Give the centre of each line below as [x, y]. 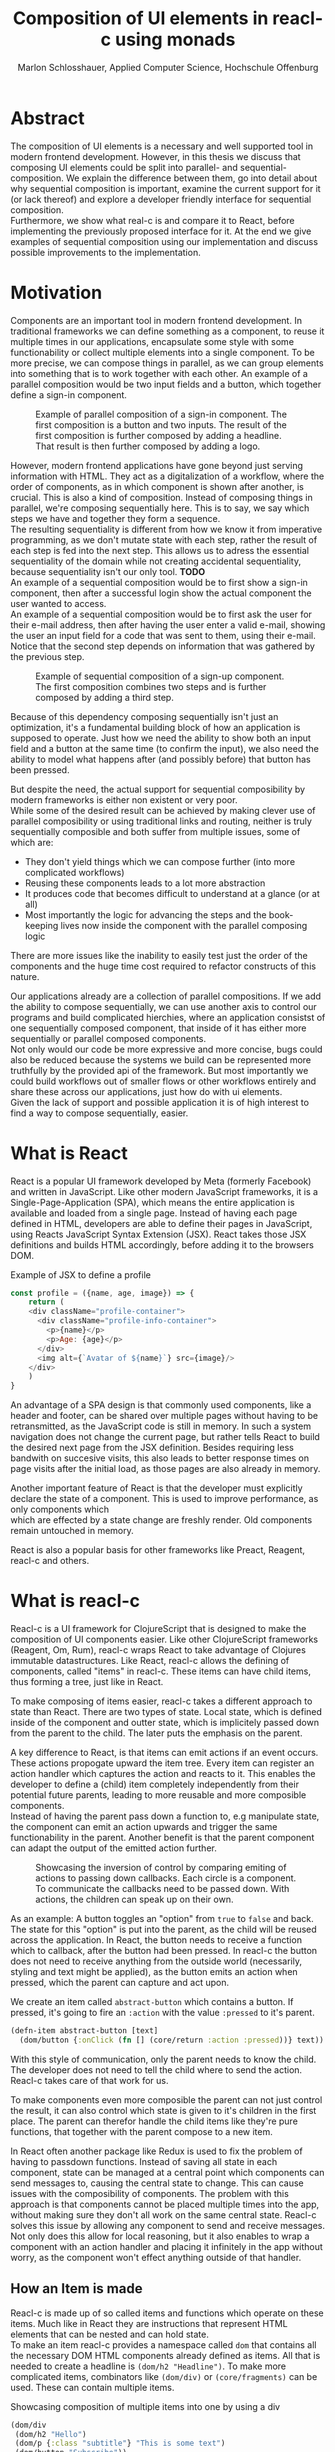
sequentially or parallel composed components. [108, 1038]
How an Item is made [76, 2288]
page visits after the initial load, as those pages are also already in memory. [165, 1469]
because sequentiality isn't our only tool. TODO [108, 571]
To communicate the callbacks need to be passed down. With [162, 1889]
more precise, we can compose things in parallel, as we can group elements [167, 363]
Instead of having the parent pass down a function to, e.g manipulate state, [165, 1816]
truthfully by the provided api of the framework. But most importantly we [159, 1070]
